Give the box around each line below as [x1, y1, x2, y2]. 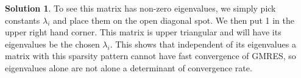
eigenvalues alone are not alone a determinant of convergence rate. [5, 61, 252, 74]
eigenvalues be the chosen [5, 37, 100, 50]
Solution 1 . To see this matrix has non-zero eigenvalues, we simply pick [5, 2, 276, 14]
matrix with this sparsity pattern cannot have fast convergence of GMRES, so [5, 49, 296, 62]
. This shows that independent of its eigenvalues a [110, 37, 296, 50]
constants [5, 13, 40, 26]
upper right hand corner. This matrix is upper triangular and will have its [5, 26, 282, 38]
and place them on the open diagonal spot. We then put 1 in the [52, 13, 294, 26]
